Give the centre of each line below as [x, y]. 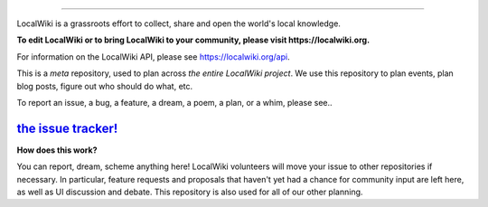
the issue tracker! [67, 128]
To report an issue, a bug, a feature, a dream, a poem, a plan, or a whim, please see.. [175, 102]
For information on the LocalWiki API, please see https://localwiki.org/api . [153, 56]
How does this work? [57, 150]
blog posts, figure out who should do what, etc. [105, 86]
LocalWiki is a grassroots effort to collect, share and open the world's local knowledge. [178, 24]
